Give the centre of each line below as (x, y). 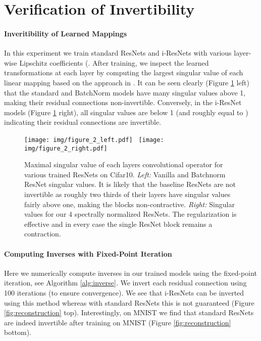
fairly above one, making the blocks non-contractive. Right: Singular (129, 204)
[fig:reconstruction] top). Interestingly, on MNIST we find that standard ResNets (129, 312)
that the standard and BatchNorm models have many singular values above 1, (125, 92)
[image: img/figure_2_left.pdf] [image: (94, 140)
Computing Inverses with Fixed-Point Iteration (88, 253)
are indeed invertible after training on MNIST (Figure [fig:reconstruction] (118, 322)
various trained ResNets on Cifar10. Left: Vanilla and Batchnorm (125, 174)
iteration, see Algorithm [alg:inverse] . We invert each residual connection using (125, 283)
